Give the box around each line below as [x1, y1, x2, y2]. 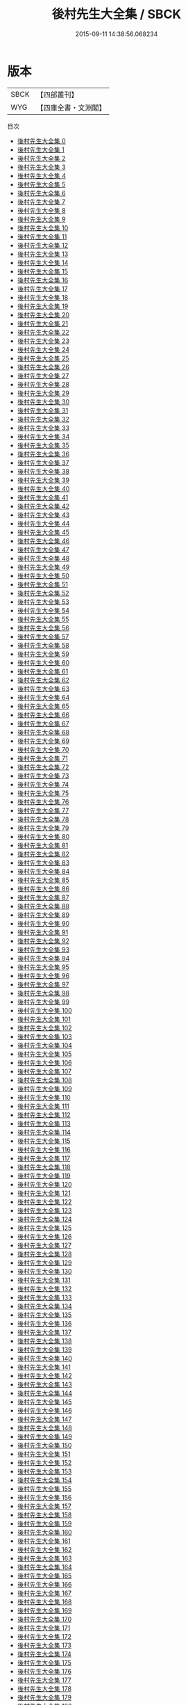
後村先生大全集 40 [17, 484, 70, 493]
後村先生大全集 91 [17, 928, 69, 936]
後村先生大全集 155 [17, 1484, 72, 1493]
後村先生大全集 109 [17, 1084, 72, 1093]
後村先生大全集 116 [17, 1145, 71, 1153]
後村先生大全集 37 [17, 458, 69, 467]
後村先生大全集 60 [17, 658, 70, 666]
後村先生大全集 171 [17, 1624, 71, 1632]
